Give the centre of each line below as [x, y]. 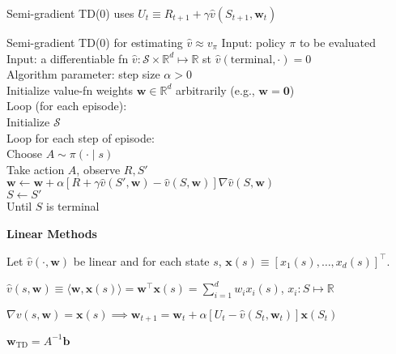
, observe [98, 169]
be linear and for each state [141, 260]
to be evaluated [338, 42]
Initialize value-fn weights [70, 90]
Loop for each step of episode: [81, 137]
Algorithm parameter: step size [83, 74]
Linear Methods [52, 233]
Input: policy [253, 42]
